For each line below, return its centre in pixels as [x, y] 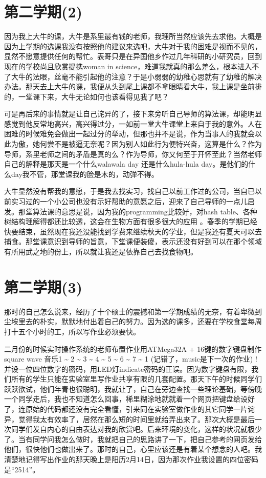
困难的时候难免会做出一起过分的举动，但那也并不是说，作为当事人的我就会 [129, 134]
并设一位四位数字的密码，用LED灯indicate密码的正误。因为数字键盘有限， [128, 369]
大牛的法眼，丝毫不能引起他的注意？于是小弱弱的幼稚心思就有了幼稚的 [129, 76]
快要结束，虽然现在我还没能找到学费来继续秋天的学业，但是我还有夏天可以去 [133, 231]
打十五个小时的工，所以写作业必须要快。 [72, 331]
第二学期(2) [43, 12]
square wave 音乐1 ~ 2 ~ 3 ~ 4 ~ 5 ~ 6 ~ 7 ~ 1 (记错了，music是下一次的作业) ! [131, 359]
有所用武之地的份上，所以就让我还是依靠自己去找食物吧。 [101, 251]
